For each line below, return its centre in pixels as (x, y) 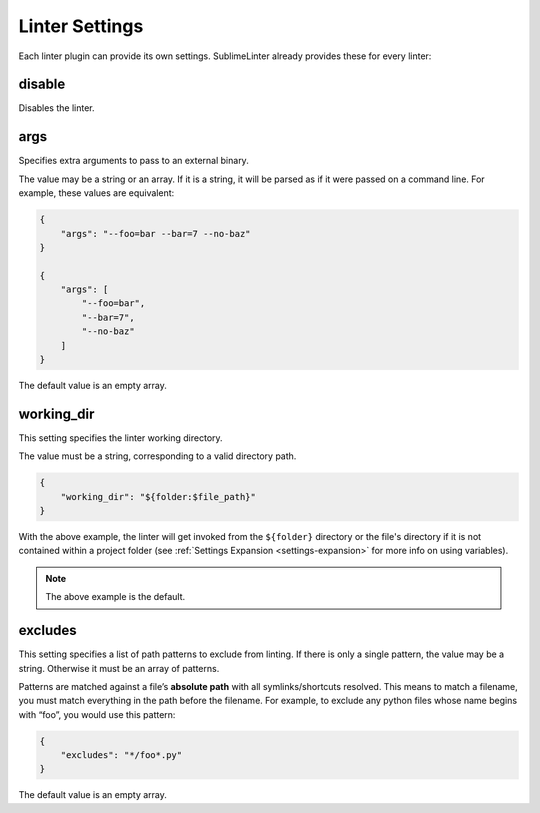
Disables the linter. (56, 108)
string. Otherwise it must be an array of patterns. (119, 668)
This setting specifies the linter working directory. (121, 437)
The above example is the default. (115, 597)
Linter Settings (81, 26)
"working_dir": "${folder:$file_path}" (158, 496)
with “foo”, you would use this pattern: (97, 714)
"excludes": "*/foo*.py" (121, 755)
